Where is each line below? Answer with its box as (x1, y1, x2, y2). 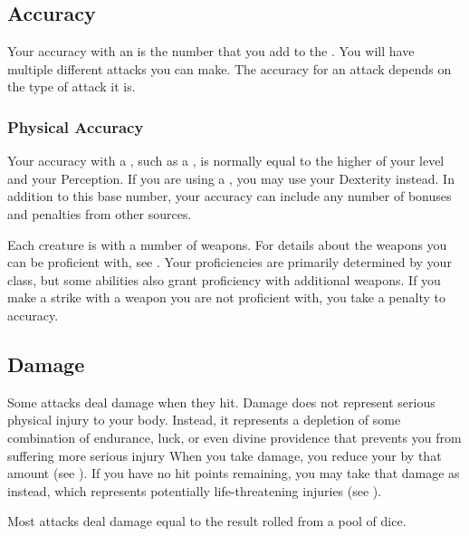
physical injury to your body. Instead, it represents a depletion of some (7, 410, 401, 429)
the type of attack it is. (7, 77, 136, 96)
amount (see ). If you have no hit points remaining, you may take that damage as (7, 464, 460, 483)
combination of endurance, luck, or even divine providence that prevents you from (7, 427, 462, 446)
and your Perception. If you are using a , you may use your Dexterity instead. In (7, 168, 455, 187)
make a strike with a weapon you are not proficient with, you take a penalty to (7, 288, 445, 307)
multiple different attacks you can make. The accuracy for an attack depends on (7, 59, 452, 78)
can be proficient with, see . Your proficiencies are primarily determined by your (7, 253, 452, 272)
